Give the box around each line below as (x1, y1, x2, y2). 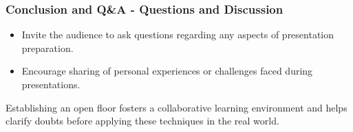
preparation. (21, 40, 74, 55)
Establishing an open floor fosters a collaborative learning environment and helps (6, 100, 347, 114)
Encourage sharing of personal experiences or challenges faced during (21, 64, 313, 78)
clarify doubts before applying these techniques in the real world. (6, 114, 279, 128)
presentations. (21, 77, 81, 91)
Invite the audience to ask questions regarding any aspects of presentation (21, 27, 334, 42)
